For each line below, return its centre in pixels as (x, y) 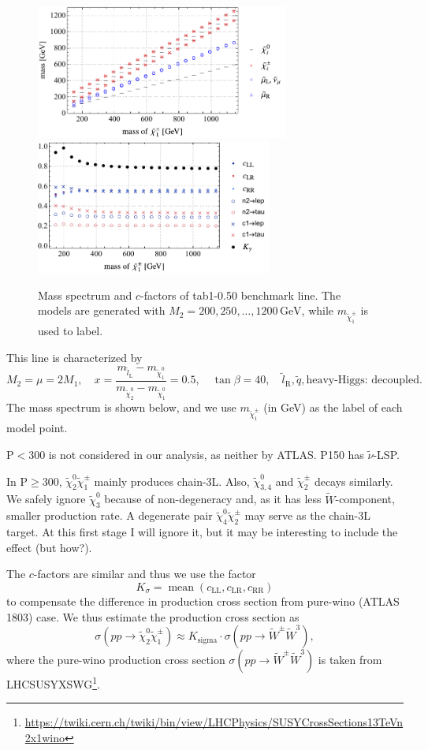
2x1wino (45, 737)
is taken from (350, 660)
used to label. (71, 331)
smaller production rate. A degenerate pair (110, 515)
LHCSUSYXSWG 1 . (53, 683)
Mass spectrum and (85, 295)
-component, (365, 499)
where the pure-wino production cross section (116, 660)
